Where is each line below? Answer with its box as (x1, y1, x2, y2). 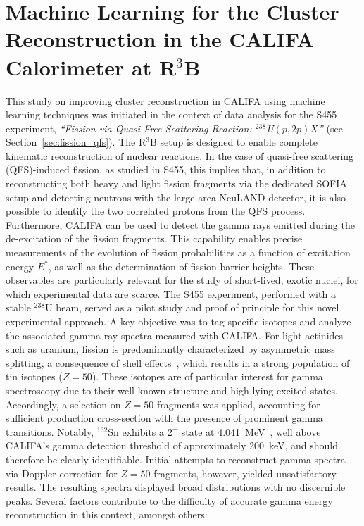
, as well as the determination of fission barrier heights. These (48, 258, 315, 273)
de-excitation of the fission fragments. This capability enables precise (6, 231, 303, 246)
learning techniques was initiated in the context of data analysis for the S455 (6, 107, 337, 122)
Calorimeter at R (6, 52, 177, 81)
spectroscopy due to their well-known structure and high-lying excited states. (6, 382, 338, 397)
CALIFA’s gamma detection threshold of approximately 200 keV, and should (6, 438, 339, 453)
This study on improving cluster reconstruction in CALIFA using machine (6, 93, 325, 108)
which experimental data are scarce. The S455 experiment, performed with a (6, 286, 336, 301)
